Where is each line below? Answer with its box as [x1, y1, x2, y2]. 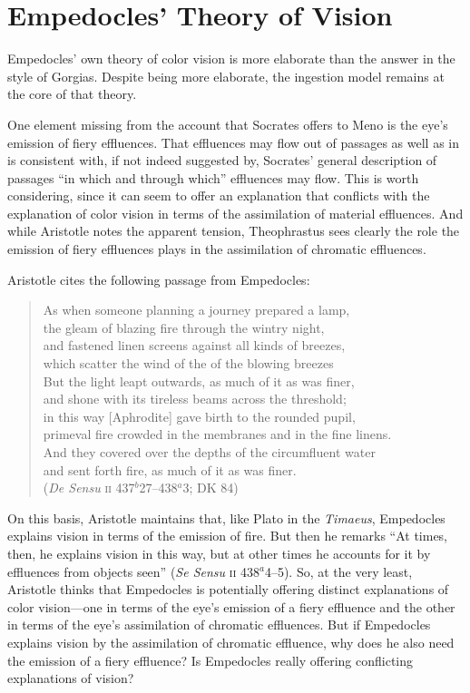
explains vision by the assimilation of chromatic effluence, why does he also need [7, 632, 455, 651]
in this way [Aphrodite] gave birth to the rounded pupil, [43, 406, 356, 425]
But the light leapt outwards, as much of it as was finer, [43, 371, 355, 390]
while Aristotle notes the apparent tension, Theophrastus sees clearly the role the [7, 221, 460, 240]
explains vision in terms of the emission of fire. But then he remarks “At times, [7, 526, 448, 545]
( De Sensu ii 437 [43, 478, 135, 497]
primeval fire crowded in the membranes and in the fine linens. [43, 425, 392, 444]
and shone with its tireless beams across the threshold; [43, 389, 347, 408]
